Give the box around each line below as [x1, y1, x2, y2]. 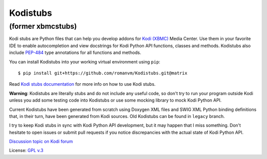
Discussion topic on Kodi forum [9, 139, 73, 145]
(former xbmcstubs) [9, 22, 77, 31]
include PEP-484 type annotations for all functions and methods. [9, 50, 141, 55]
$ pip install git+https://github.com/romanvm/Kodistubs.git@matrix [18, 70, 187, 76]
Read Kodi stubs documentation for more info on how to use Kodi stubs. [9, 81, 156, 87]
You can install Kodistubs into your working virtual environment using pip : [9, 58, 161, 64]
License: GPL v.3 [9, 148, 44, 154]
